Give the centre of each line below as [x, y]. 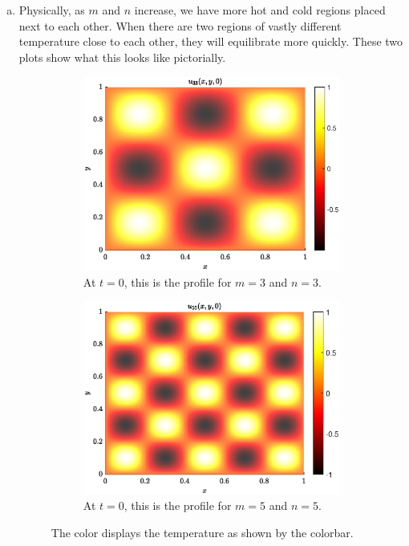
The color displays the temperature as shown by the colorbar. [202, 532]
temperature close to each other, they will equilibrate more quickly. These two [211, 41]
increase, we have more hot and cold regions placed [260, 10]
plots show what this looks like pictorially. [122, 57]
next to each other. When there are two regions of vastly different [180, 25]
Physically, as [52, 10]
